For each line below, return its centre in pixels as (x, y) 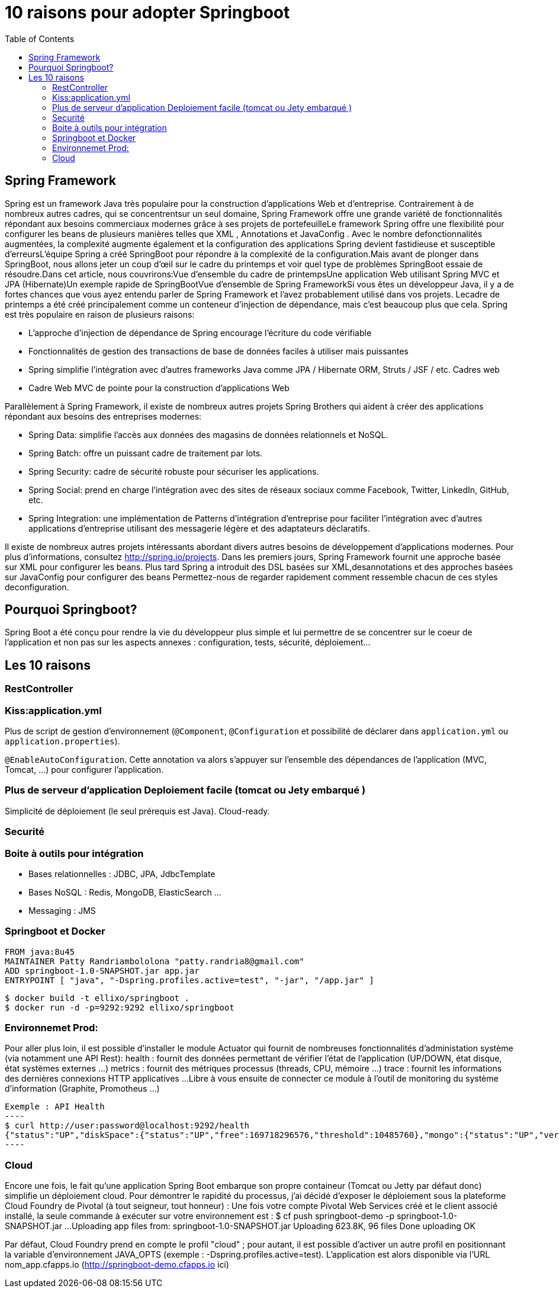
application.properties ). (62, 741)
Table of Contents (40, 39)
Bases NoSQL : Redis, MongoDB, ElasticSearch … (125, 892)
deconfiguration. (37, 587)
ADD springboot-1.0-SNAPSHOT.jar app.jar (102, 970)
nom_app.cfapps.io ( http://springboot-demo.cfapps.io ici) (117, 1265)
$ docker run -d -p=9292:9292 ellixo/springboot (120, 1007)
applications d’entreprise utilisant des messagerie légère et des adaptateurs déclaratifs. (199, 528)
